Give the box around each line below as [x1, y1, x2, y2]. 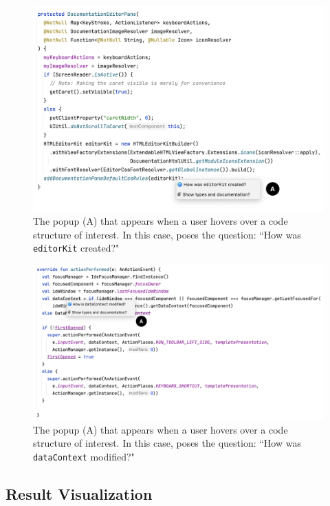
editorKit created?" [33, 241, 120, 255]
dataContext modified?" [33, 449, 135, 463]
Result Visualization [5, 483, 153, 505]
